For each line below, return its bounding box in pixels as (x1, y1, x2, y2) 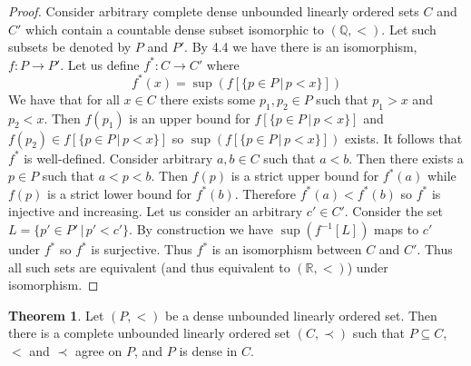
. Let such (381, 19, 437, 38)
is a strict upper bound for (231, 166, 379, 185)
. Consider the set (344, 202, 444, 221)
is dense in (179, 341, 238, 361)
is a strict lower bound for (47, 183, 191, 203)
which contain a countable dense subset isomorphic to (25, 19, 324, 38)
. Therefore (234, 183, 297, 203)
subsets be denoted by (8, 37, 132, 56)
